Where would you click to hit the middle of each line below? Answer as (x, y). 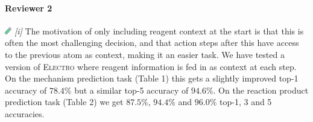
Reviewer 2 (29, 8)
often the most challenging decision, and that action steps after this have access (152, 43)
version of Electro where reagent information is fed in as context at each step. (151, 66)
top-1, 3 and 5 (246, 102)
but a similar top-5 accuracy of (131, 90)
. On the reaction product (261, 90)
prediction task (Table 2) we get (64, 102)
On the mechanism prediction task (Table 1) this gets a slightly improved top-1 (152, 78)
